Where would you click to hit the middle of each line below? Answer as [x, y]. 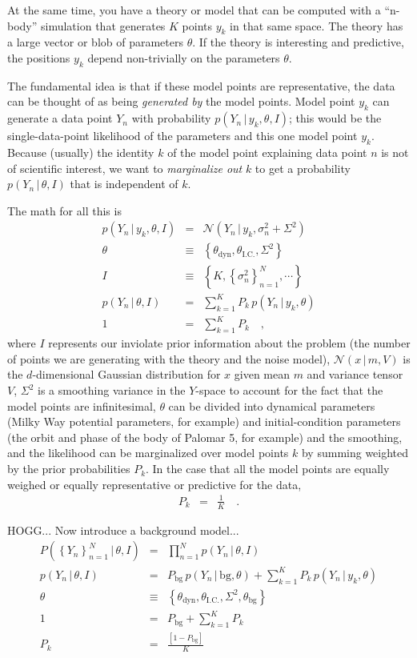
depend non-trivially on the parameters [184, 57]
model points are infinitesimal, [82, 405]
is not [395, 152]
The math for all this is [64, 210]
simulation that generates [103, 25]
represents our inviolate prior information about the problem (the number [229, 343]
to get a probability [303, 168]
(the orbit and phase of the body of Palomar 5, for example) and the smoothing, [205, 437]
